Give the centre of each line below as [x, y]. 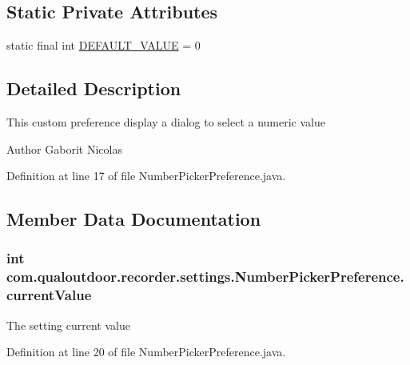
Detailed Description [94, 88]
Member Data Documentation [134, 219]
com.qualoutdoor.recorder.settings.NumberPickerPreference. [205, 277]
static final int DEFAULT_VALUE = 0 [103, 45]
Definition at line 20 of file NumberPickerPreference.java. [146, 352]
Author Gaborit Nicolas [64, 148]
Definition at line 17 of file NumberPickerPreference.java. [146, 176]
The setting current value [68, 325]
